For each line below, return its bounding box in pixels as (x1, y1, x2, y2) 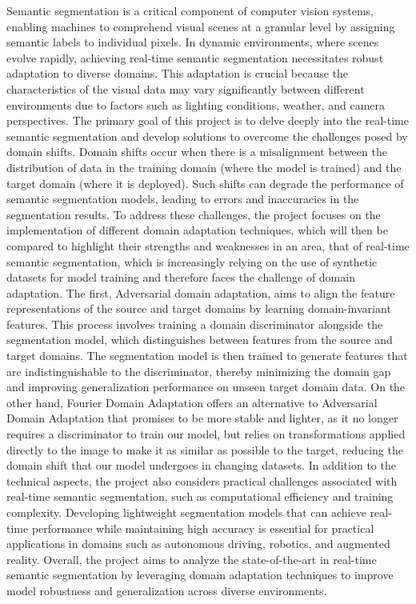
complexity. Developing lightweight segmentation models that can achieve (6, 504, 366, 520)
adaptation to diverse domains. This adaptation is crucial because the (6, 65, 349, 82)
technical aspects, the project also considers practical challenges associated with (6, 472, 398, 489)
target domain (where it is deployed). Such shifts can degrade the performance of (6, 174, 404, 191)
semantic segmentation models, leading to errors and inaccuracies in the (6, 190, 359, 207)
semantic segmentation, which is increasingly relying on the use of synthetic (6, 253, 378, 270)
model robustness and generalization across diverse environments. (6, 582, 327, 598)
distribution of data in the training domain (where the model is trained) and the (6, 158, 402, 175)
